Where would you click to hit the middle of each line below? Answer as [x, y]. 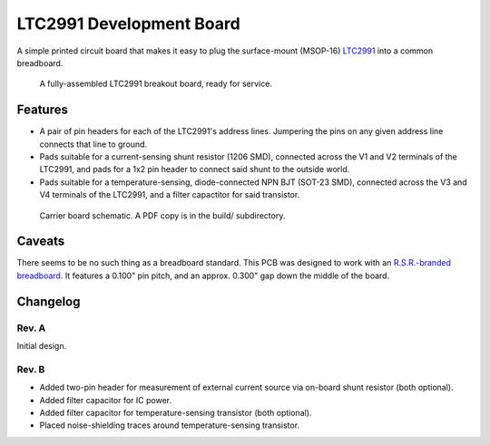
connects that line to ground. [93, 144]
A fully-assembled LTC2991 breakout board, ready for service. [156, 84]
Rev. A [31, 328]
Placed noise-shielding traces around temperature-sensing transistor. [169, 425]
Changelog [49, 301]
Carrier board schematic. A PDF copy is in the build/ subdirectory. [162, 215]
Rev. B [31, 369]
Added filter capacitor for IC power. [106, 400]
